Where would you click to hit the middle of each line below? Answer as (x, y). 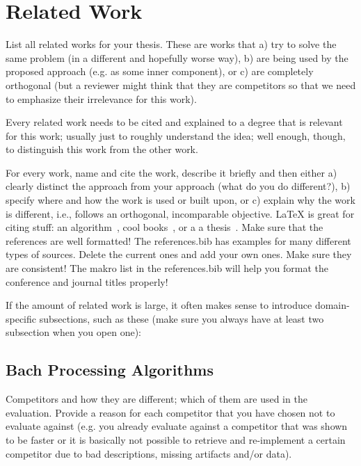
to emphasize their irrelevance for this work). (101, 98)
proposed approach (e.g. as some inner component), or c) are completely (160, 71)
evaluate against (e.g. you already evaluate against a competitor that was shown (177, 426)
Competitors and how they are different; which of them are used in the (157, 399)
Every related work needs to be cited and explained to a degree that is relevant (174, 122)
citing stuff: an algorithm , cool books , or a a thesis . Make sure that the (165, 227)
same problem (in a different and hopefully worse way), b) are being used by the (177, 57)
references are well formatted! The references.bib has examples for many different (178, 240)
